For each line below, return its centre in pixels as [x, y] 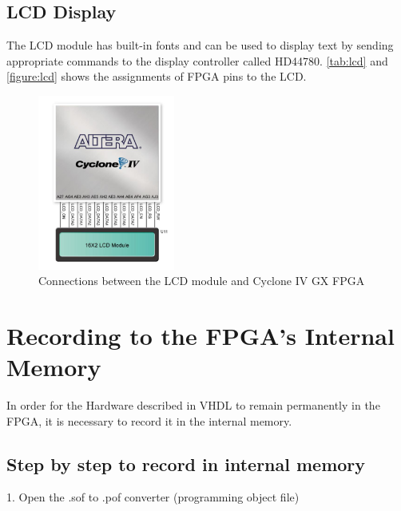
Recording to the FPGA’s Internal [200, 335]
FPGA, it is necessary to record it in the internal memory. [149, 420]
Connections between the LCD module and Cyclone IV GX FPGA [202, 281]
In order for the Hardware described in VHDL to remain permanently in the [193, 405]
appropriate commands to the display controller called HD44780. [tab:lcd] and [197, 60]
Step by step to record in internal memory [186, 463]
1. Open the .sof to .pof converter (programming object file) [153, 497]
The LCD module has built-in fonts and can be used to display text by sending [200, 45]
